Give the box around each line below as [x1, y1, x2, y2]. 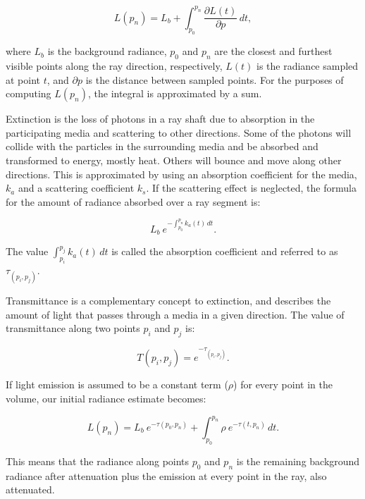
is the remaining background [236, 453, 360, 468]
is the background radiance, [47, 44, 167, 58]
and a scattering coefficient [18, 180, 135, 195]
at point [6, 72, 41, 87]
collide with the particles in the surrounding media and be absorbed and [6, 139, 318, 154]
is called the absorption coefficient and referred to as [111, 244, 338, 259]
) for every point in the [233, 377, 333, 392]
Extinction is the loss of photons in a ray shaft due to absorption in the [6, 111, 315, 126]
